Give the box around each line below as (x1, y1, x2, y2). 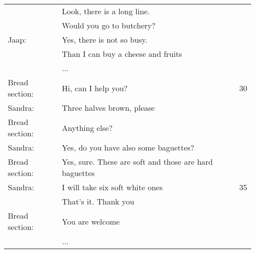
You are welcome (62, 215, 120, 227)
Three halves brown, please (62, 102, 155, 113)
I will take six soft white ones (62, 181, 163, 193)
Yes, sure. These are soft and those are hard (62, 156, 213, 167)
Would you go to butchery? (62, 20, 156, 31)
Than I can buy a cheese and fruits (62, 48, 182, 59)
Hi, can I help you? (62, 82, 128, 94)
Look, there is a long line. (62, 5, 150, 17)
